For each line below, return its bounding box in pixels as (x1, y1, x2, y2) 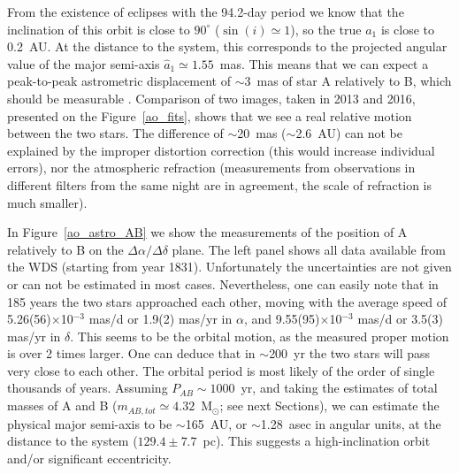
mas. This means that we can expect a (219, 54, 429, 73)
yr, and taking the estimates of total (241, 378, 438, 397)
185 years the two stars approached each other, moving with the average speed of (7, 292, 448, 310)
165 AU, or (185, 414, 248, 432)
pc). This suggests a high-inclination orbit (203, 432, 431, 450)
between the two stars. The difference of (7, 124, 224, 142)
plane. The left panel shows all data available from (172, 240, 446, 258)
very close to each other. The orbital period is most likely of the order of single (7, 361, 435, 379)
